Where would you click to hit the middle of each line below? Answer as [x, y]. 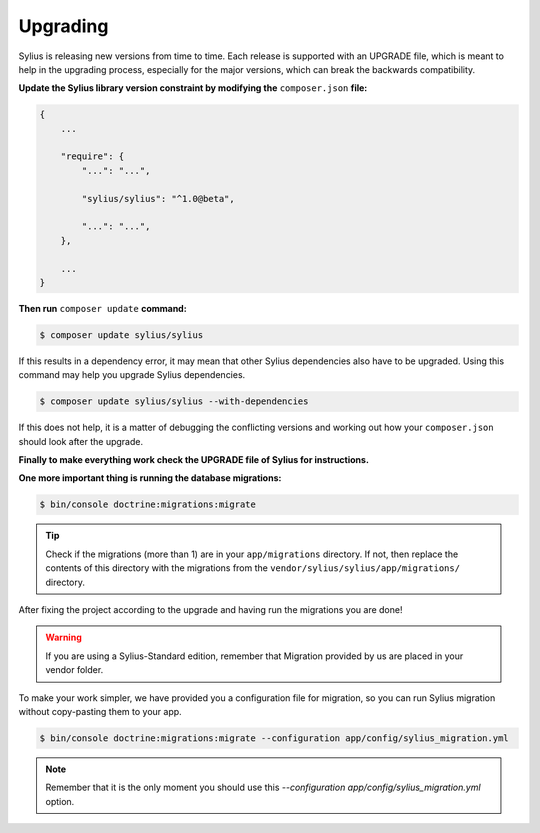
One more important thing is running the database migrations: [150, 478]
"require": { [92, 156]
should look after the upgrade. [81, 441]
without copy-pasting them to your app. [100, 711]
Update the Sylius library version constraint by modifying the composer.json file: [193, 88]
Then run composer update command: [102, 308]
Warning [63, 637]
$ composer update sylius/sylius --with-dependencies [174, 401]
